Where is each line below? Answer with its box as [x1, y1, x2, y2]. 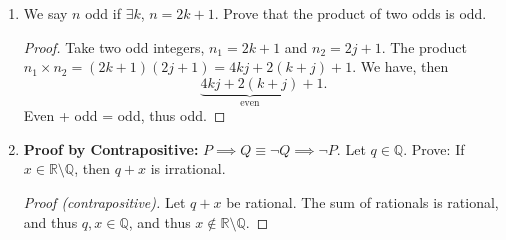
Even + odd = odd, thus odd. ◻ [23, 105, 226, 126]
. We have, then [352, 56, 449, 77]
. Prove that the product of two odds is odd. [214, 3, 487, 23]
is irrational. [150, 158, 226, 179]
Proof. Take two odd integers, [23, 36, 205, 57]
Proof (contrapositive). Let [23, 192, 186, 212]
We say [23, 3, 68, 23]
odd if [85, 3, 121, 23]
